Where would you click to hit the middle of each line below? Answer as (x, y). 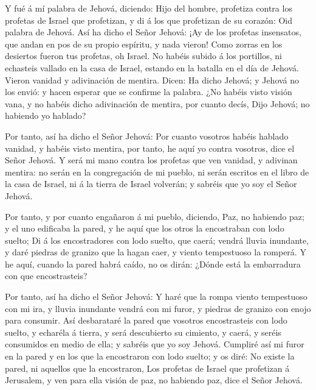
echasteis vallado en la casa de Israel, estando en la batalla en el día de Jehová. (152, 67)
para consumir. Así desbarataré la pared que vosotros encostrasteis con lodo (146, 320)
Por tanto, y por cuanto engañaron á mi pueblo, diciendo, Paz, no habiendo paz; (155, 216)
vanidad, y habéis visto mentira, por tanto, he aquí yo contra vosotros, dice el (150, 148)
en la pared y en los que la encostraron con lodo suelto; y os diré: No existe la (150, 356)
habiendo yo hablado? (46, 115)
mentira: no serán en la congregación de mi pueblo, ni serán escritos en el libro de (157, 172)
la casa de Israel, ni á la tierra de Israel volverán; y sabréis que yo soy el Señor (151, 184)
